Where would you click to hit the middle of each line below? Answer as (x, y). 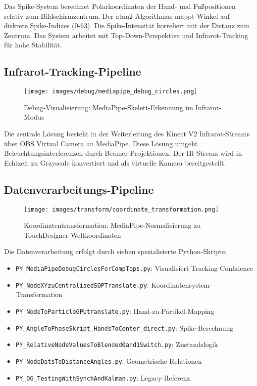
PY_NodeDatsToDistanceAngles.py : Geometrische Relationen (109, 361)
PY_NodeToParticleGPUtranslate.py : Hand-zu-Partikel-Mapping (115, 311)
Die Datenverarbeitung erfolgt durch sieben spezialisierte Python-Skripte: (115, 251)
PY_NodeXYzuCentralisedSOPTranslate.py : (82, 284)
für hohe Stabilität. (33, 45)
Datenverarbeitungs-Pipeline (79, 189)
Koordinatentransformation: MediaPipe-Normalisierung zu (112, 225)
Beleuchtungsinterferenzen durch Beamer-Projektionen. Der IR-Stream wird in (123, 153)
